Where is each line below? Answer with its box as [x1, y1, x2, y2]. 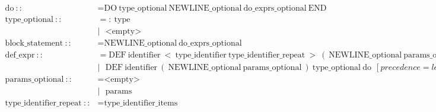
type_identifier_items [104, 99, 178, 108]
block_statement [5, 39, 63, 48]
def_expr [5, 51, 35, 60]
